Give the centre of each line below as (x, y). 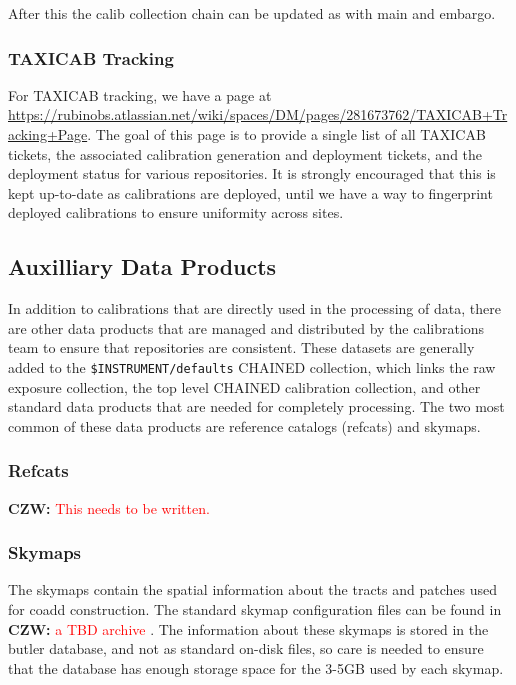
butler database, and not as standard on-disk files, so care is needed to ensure (246, 648)
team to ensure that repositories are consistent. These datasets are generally (241, 347)
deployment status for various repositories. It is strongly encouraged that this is (252, 173)
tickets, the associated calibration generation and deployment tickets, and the (245, 153)
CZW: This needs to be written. (109, 507)
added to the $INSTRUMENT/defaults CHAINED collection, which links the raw (252, 366)
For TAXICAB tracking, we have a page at (140, 94)
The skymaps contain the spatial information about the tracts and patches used (252, 589)
